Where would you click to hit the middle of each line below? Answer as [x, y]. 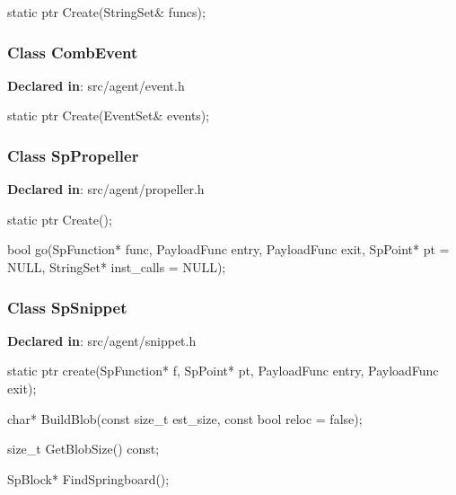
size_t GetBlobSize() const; [83, 449]
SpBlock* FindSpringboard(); [88, 478]
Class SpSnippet [67, 307]
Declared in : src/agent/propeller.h [106, 189]
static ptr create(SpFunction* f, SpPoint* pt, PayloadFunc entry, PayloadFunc [223, 371]
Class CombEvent [73, 52]
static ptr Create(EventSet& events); [109, 115]
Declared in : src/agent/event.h [96, 85]
